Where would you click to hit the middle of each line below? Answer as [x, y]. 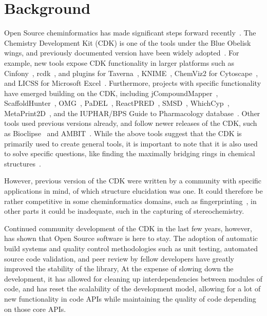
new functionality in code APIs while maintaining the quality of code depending [130, 298]
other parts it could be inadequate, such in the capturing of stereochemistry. [124, 211]
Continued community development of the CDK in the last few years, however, [128, 228]
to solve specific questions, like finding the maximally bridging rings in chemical [130, 153]
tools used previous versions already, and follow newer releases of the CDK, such [131, 123]
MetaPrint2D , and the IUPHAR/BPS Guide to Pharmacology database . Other [132, 113]
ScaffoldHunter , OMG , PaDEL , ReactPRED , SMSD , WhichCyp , [117, 103]
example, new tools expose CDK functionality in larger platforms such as [119, 62]
